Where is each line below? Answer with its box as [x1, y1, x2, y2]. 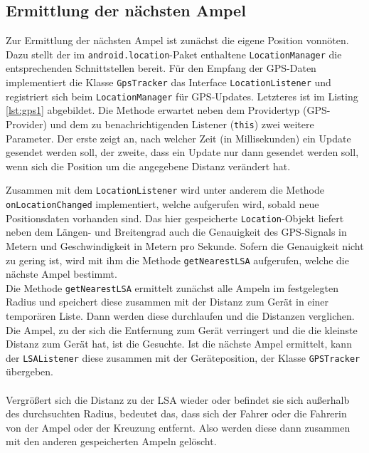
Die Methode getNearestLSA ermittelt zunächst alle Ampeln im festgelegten [6, 280, 338, 295]
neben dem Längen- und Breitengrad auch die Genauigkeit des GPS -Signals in [6, 224, 347, 239]
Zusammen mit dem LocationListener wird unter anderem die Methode [6, 182, 325, 197]
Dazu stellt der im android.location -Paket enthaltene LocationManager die [6, 46, 342, 61]
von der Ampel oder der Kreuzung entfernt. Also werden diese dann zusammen [6, 420, 351, 434]
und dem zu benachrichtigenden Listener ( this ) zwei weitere [50, 116, 314, 131]
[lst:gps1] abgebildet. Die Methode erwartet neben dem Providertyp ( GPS [6, 103, 327, 118]
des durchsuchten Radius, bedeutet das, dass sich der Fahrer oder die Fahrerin [6, 406, 347, 421]
